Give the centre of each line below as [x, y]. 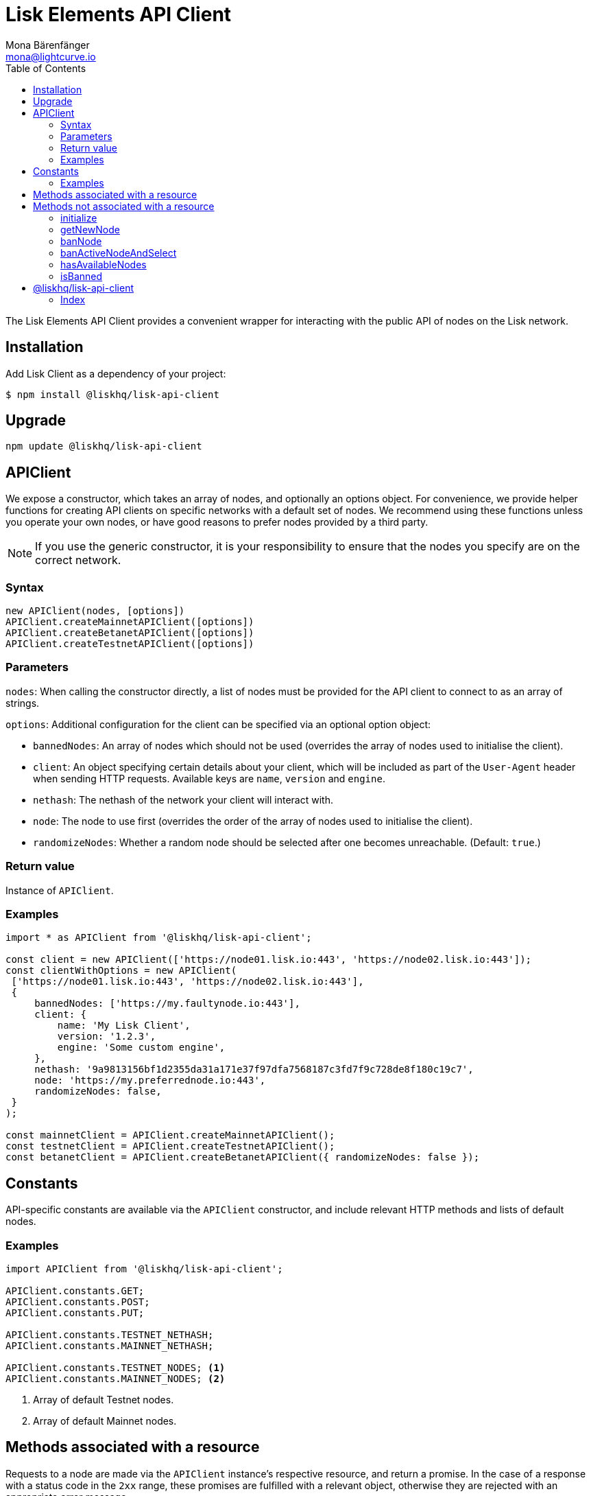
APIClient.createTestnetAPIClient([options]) [130, 644]
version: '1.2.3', [107, 1037]
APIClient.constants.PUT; [75, 1312]
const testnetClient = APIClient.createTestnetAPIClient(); [170, 1146]
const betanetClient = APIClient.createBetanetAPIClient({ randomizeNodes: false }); [243, 1157]
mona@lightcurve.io [51, 56]
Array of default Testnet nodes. [104, 1399]
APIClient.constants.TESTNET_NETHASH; [110, 1334]
